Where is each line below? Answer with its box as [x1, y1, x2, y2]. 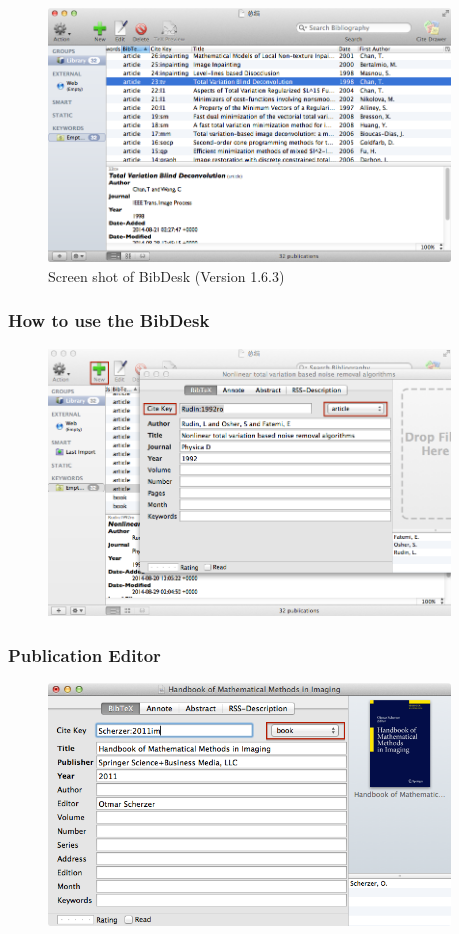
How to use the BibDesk [8, 308, 210, 333]
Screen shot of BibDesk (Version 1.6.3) [48, 265, 285, 286]
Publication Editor [8, 642, 161, 667]
